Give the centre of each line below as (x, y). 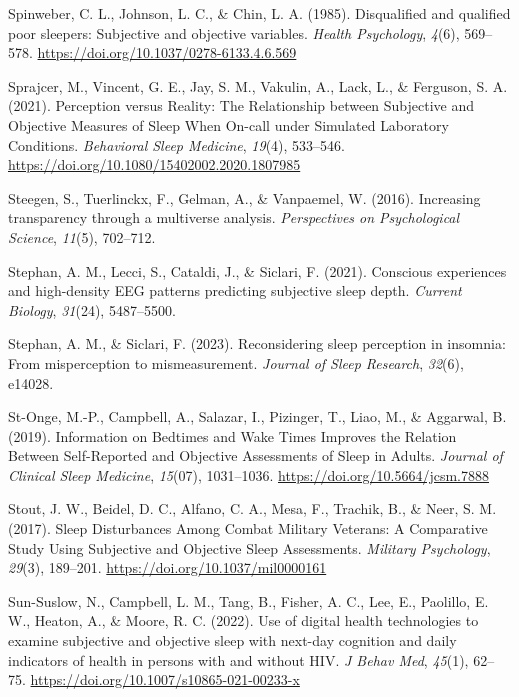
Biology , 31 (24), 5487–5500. (92, 309)
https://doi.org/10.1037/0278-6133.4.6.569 (167, 52)
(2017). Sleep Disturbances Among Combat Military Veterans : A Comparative (248, 528)
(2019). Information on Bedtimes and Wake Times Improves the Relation (232, 435)
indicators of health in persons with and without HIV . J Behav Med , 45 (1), (238, 659)
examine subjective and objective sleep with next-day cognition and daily (232, 640)
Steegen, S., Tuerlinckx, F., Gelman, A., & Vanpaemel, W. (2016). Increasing (244, 197)
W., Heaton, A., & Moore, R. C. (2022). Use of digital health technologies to (243, 620)
